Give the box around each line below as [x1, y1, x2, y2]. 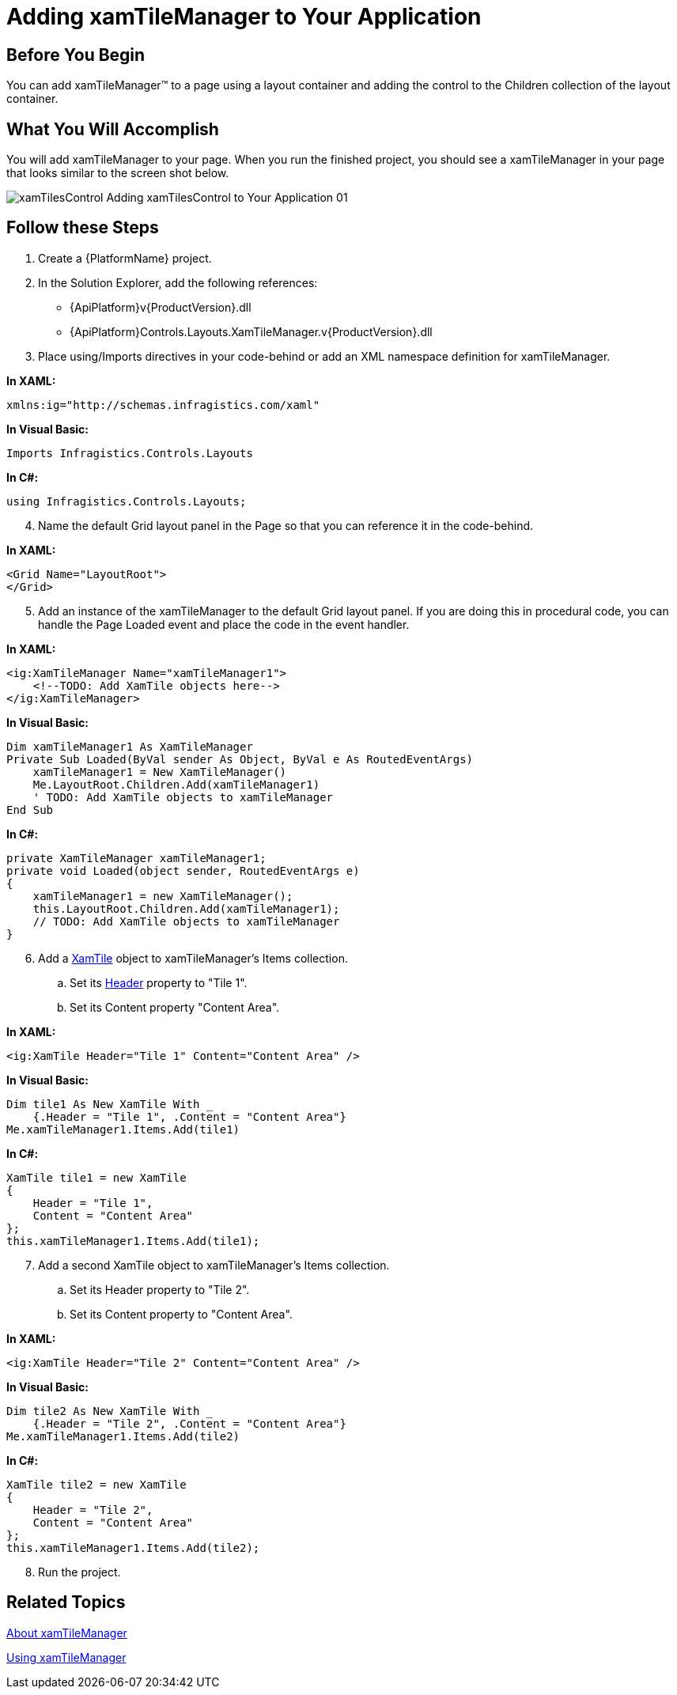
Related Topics [6, 1592, 126, 1613]
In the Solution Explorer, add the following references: [38, 275, 318, 289]
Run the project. [38, 1564, 121, 1579]
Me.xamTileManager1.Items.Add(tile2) [6, 1429, 240, 1443]
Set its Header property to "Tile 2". [70, 1282, 250, 1296]
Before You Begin [6, 44, 146, 65]
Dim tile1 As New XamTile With [6, 1097, 200, 1110]
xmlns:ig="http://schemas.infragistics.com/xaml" [6, 398, 320, 411]
